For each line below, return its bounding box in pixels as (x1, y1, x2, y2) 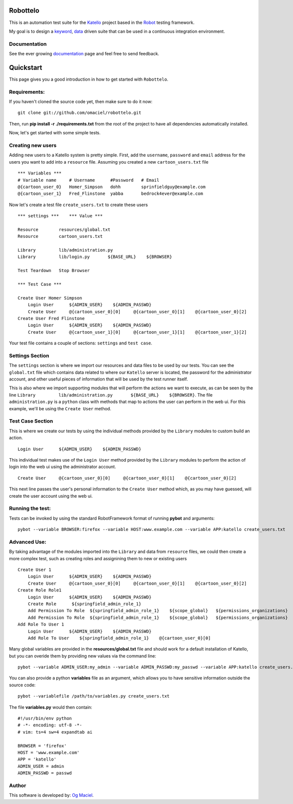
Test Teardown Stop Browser (18, 268, 90, 274)
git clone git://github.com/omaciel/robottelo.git (18, 110, 142, 116)
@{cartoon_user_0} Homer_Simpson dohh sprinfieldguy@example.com (18, 184, 206, 190)
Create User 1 (18, 567, 51, 572)
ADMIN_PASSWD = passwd (18, 770, 72, 776)
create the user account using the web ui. (9, 493, 93, 499)
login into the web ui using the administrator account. (9, 464, 116, 470)
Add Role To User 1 (18, 622, 64, 627)
